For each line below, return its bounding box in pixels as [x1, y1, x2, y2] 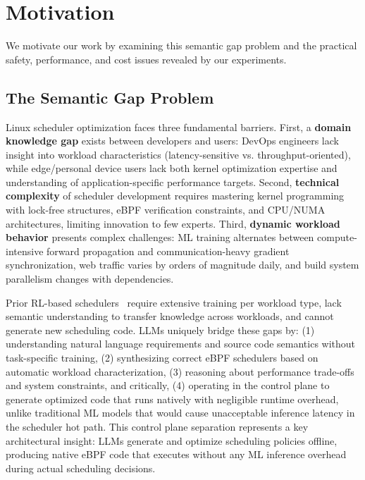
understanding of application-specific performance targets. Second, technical [6, 174, 340, 189]
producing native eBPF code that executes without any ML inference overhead [6, 447, 347, 462]
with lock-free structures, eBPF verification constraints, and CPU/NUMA [6, 202, 326, 217]
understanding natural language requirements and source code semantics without [6, 336, 356, 351]
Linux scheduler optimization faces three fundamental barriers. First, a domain [6, 119, 352, 134]
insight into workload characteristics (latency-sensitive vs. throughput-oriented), [6, 147, 351, 161]
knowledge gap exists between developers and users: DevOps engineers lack [6, 133, 339, 148]
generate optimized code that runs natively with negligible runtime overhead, [6, 391, 339, 406]
